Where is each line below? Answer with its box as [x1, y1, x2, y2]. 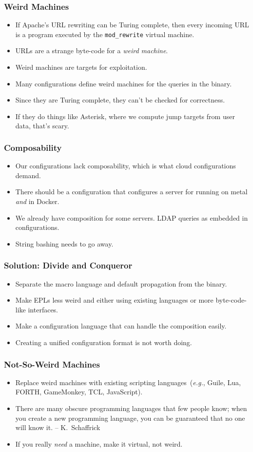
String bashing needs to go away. [15, 238, 114, 248]
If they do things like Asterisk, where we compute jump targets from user [15, 111, 235, 121]
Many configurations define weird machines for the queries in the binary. [15, 78, 232, 88]
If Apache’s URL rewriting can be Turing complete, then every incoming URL [15, 20, 249, 30]
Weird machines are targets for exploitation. [15, 62, 147, 72]
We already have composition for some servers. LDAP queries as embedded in [15, 212, 248, 223]
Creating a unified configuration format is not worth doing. [15, 337, 192, 347]
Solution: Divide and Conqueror [4, 259, 133, 271]
